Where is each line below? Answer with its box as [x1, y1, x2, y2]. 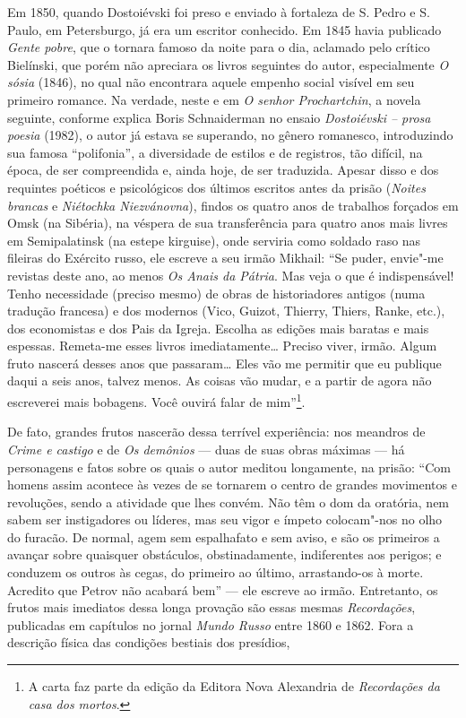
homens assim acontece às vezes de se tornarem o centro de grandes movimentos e [7, 475, 457, 494]
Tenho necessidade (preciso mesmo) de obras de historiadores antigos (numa [7, 283, 426, 302]
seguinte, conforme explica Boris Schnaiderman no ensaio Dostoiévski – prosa [7, 108, 431, 126]
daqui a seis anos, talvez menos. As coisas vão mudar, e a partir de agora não [7, 371, 432, 390]
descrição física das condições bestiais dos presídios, [7, 633, 290, 652]
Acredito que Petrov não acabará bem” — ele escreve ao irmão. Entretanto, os [7, 580, 438, 599]
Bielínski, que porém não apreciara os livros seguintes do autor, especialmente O [7, 55, 449, 74]
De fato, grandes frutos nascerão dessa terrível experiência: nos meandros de [7, 422, 426, 441]
